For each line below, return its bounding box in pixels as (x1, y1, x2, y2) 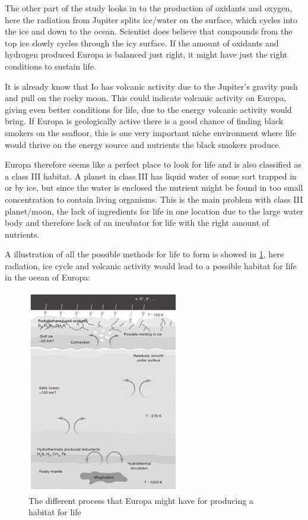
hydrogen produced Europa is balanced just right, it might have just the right (5, 48, 288, 61)
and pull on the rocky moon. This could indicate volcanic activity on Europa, (5, 92, 287, 104)
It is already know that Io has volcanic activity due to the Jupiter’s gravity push (5, 80, 298, 92)
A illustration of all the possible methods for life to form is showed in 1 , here (5, 248, 284, 260)
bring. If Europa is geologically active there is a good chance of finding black (5, 115, 284, 127)
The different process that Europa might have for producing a (28, 494, 253, 506)
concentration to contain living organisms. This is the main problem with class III (5, 193, 303, 205)
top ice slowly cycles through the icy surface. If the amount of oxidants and (5, 36, 279, 49)
